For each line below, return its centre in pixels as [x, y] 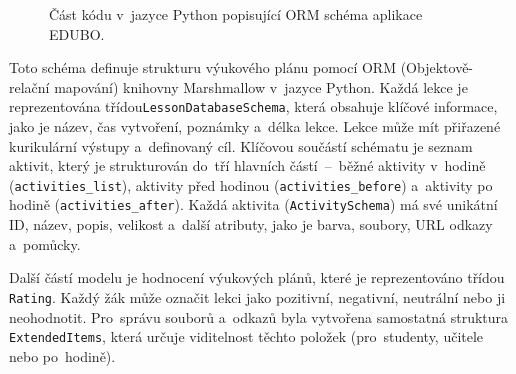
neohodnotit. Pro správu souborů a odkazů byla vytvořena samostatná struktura [259, 316]
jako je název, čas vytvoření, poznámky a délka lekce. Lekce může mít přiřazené [255, 126]
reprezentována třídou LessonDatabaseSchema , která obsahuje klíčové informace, [253, 106]
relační [29, 86]
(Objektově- [437, 67]
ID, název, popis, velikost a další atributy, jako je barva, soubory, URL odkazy [251, 224]
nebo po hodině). [62, 355]
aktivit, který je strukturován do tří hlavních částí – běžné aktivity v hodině [247, 165]
